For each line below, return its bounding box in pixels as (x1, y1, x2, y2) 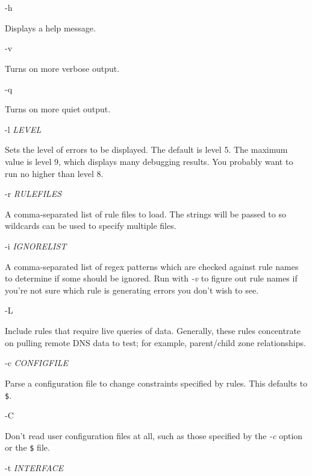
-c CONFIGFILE (5, 356, 68, 369)
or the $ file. (5, 441, 50, 454)
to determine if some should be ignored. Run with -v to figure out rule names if (5, 272, 298, 285)
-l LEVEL (5, 123, 42, 135)
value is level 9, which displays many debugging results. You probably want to (5, 155, 293, 167)
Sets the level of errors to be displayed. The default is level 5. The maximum (5, 143, 288, 156)
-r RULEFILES (5, 187, 62, 200)
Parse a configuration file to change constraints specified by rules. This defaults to (5, 376, 308, 389)
